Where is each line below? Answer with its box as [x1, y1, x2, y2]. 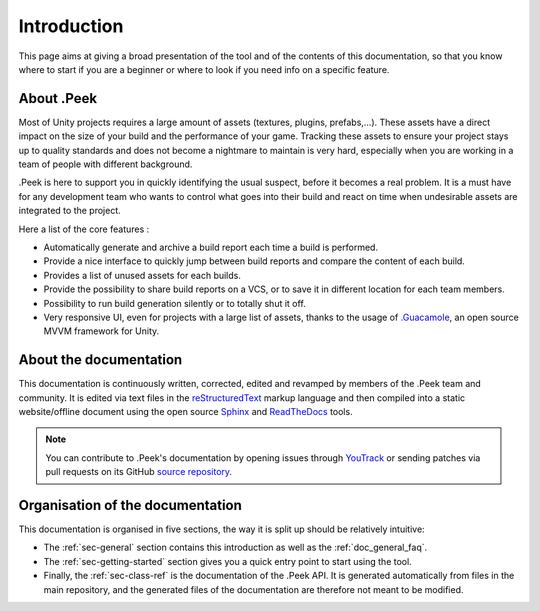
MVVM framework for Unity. [43, 325, 160, 337]
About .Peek [18, 90, 98, 107]
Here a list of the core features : [18, 223, 150, 235]
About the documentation [18, 351, 183, 369]
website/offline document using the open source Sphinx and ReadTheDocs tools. [18, 406, 354, 417]
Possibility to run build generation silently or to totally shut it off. [43, 297, 307, 309]
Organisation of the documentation [18, 496, 242, 514]
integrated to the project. [18, 205, 122, 217]
